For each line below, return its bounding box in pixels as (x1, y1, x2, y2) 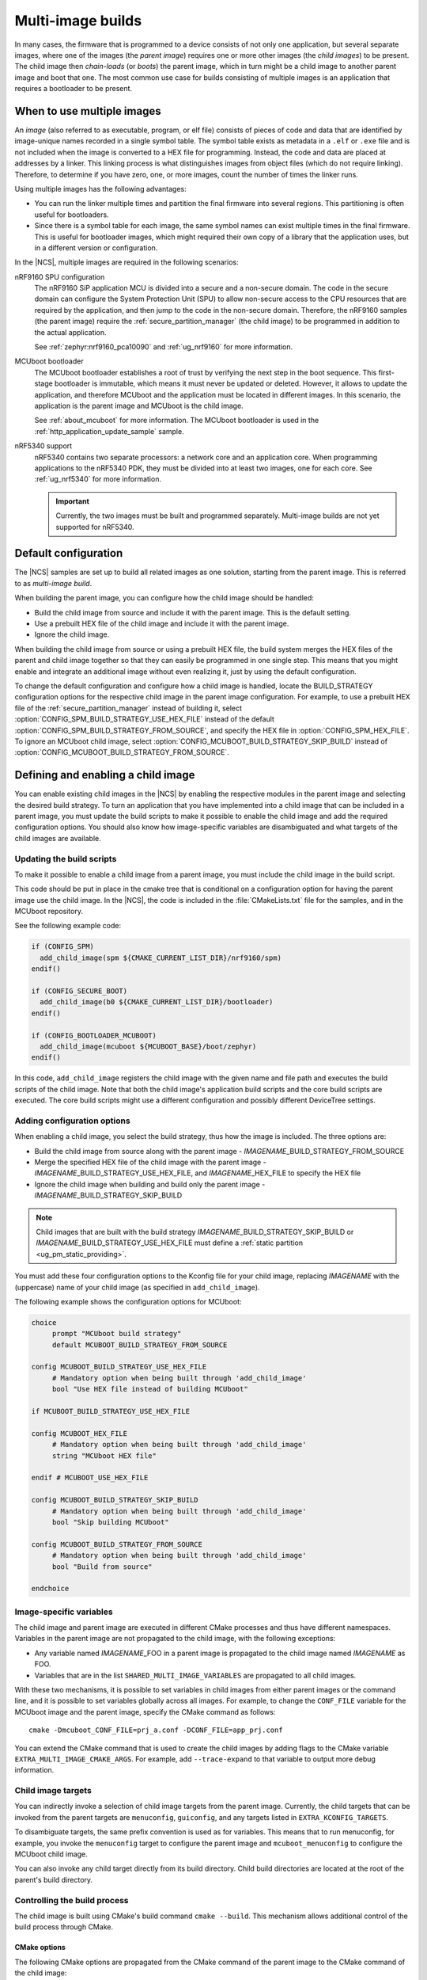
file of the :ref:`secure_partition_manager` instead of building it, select (14, 703, 243, 713)
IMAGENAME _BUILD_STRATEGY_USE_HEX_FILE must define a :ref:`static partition (36, 1238, 304, 1247)
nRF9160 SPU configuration (14, 272, 105, 281)
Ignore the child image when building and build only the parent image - (34, 1179, 266, 1189)
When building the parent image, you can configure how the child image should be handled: (14, 593, 314, 603)
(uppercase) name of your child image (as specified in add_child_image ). (14, 1282, 260, 1292)
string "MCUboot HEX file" (51, 1451, 157, 1460)
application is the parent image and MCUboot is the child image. (34, 401, 244, 410)
